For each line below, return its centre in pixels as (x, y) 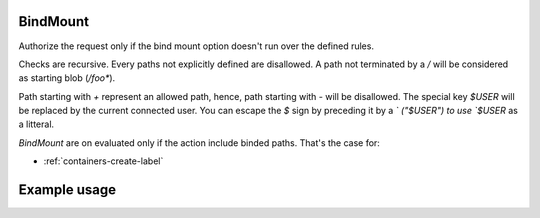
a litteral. (36, 124)
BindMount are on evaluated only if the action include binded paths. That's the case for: (199, 142)
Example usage (67, 190)
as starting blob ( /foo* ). (67, 78)
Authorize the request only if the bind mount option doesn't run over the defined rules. (196, 46)
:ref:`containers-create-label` (103, 161)
